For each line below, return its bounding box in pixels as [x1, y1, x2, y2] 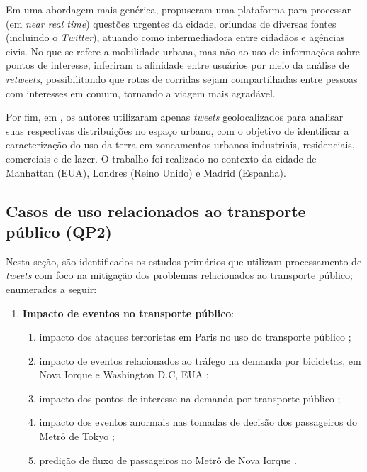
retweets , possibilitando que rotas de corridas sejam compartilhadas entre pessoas [6, 71, 358, 86]
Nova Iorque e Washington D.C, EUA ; [39, 367, 209, 382]
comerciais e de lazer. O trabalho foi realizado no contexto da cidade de [6, 150, 317, 165]
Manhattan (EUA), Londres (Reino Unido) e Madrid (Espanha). [6, 165, 286, 180]
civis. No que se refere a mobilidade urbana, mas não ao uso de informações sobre [6, 43, 360, 58]
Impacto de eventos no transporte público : [22, 305, 235, 320]
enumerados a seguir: [6, 281, 97, 296]
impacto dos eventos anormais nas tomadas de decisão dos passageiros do [39, 415, 357, 429]
